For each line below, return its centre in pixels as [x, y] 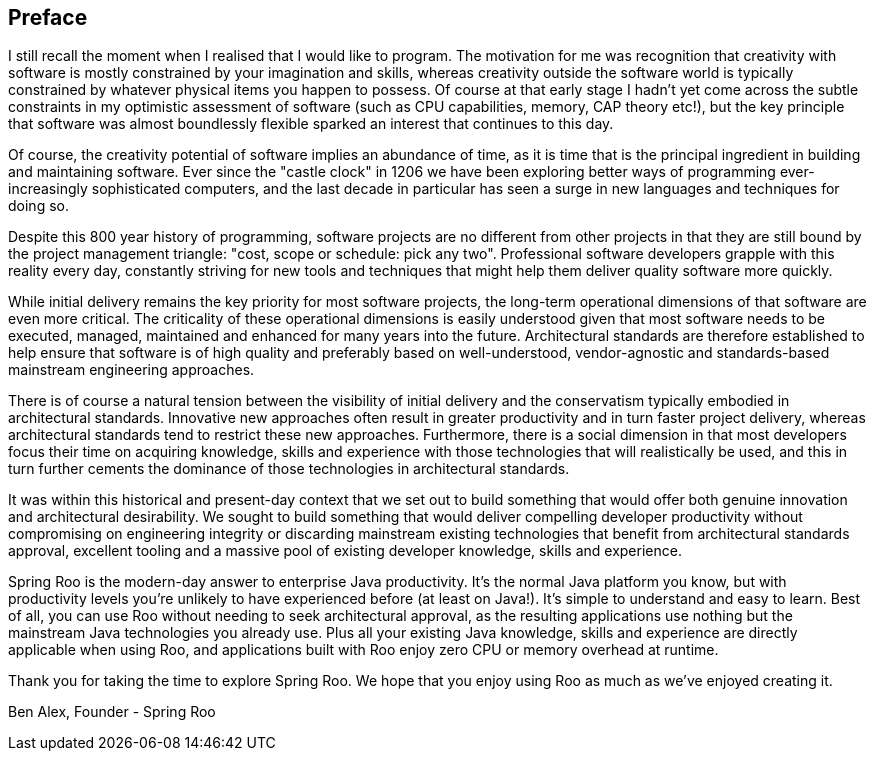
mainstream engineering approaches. [131, 370]
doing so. [38, 206]
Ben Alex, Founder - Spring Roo [112, 712]
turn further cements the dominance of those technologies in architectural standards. [289, 469]
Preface [48, 17]
